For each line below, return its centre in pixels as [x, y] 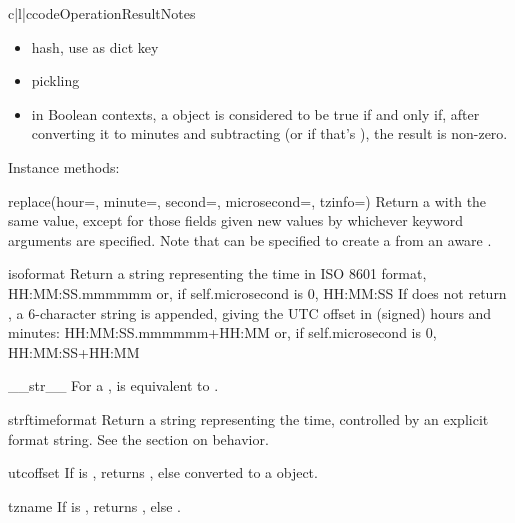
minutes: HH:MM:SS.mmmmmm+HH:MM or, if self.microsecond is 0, [222, 332]
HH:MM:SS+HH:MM [74, 351]
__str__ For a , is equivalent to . [113, 385]
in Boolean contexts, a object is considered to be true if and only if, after [255, 113]
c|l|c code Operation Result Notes [102, 13]
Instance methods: [64, 166]
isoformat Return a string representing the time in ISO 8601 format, [217, 273]
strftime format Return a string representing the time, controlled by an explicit [248, 418]
